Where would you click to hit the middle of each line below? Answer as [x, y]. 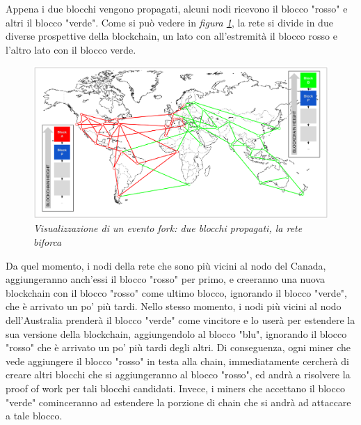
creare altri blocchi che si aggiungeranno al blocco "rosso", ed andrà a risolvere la [178, 374]
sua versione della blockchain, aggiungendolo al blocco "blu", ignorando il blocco [176, 333]
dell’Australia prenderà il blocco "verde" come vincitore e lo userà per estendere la [180, 319]
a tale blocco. [34, 416]
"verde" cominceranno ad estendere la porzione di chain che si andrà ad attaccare [178, 402]
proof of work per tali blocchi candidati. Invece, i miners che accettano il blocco [175, 388]
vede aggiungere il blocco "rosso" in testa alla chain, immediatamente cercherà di [177, 361]
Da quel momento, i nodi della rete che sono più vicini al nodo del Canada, [166, 265]
